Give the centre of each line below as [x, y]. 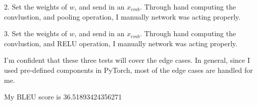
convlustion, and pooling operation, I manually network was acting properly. [122, 16]
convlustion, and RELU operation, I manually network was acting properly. [121, 43]
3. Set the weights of [36, 33]
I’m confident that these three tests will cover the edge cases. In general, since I [127, 60]
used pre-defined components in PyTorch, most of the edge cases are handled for [128, 70]
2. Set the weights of [36, 7]
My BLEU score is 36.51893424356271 [63, 97]
